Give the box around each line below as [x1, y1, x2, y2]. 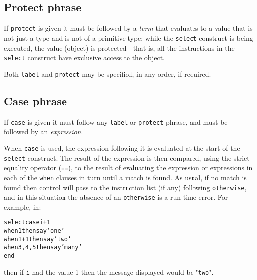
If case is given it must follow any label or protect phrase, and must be [4, 116, 228, 127]
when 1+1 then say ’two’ [4, 235, 72, 243]
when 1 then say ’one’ [4, 227, 64, 235]
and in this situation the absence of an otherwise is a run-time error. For [4, 192, 228, 202]
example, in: [4, 201, 41, 211]
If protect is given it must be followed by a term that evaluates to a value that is [4, 23, 253, 33]
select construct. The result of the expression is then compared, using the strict [4, 152, 250, 163]
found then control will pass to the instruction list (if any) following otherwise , [4, 182, 247, 192]
